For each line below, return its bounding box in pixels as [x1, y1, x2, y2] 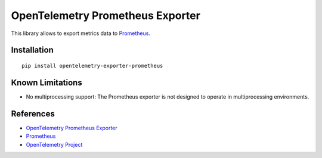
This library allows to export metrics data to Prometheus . [11, 30, 150, 37]
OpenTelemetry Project [26, 141, 83, 148]
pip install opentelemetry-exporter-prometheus [21, 62, 163, 69]
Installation [11, 45, 54, 55]
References [11, 109, 55, 119]
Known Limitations [11, 77, 83, 87]
